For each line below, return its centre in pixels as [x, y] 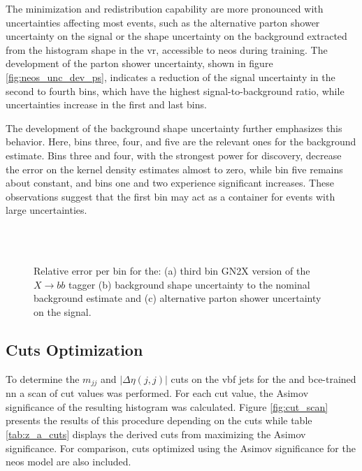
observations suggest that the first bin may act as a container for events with [171, 196]
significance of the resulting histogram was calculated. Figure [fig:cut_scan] [167, 406]
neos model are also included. [68, 462]
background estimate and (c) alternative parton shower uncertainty [178, 298]
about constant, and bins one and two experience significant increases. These [170, 183]
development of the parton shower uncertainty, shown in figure [139, 63]
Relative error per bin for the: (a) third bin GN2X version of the [172, 271]
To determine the [43, 378]
